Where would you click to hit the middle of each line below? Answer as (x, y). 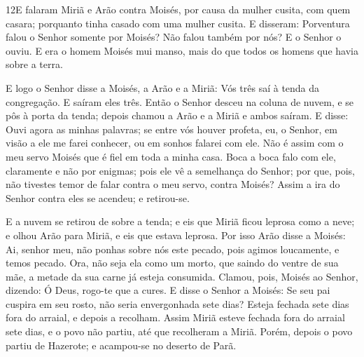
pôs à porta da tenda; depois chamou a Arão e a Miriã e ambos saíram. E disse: (177, 115)
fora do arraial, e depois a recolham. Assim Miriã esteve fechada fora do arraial (175, 317)
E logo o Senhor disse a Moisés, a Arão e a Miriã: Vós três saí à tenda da (163, 87)
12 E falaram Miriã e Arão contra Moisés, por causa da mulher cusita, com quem (178, 9)
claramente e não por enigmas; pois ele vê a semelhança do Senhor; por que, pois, (180, 170)
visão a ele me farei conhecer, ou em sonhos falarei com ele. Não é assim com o (175, 143)
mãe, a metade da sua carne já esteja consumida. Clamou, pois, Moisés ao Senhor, (182, 276)
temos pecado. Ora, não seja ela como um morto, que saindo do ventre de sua (172, 263)
